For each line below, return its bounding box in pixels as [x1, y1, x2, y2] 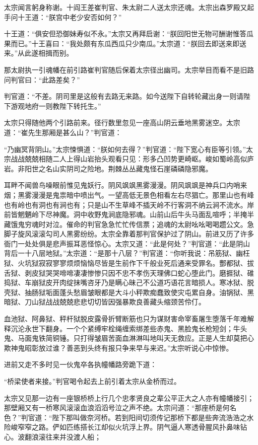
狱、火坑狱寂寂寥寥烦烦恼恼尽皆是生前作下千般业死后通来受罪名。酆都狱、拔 [4, 258, 254, 268]
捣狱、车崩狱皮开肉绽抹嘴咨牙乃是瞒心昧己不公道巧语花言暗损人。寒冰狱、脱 [4, 277, 254, 288]
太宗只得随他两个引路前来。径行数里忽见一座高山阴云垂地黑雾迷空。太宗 [4, 117, 240, 128]
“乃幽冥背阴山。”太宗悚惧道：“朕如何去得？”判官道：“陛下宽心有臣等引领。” [4, 144, 246, 154]
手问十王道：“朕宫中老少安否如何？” [4, 11, 122, 22]
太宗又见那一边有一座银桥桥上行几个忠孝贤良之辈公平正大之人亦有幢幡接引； [4, 392, 254, 403]
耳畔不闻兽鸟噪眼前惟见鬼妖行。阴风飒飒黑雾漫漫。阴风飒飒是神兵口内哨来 [4, 180, 247, 190]
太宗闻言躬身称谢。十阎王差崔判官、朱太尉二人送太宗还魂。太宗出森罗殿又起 [4, 2, 254, 12]
